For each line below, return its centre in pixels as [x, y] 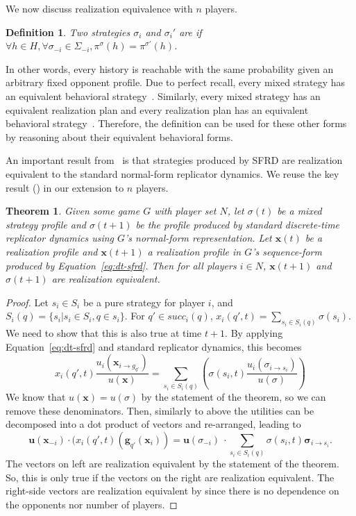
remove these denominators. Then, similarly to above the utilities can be [160, 410]
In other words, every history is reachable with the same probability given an [170, 68]
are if [190, 32]
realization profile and [52, 251]
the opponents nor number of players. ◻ [92, 504]
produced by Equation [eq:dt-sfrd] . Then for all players [121, 265]
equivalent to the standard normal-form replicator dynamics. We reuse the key [172, 173]
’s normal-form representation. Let [198, 238]
